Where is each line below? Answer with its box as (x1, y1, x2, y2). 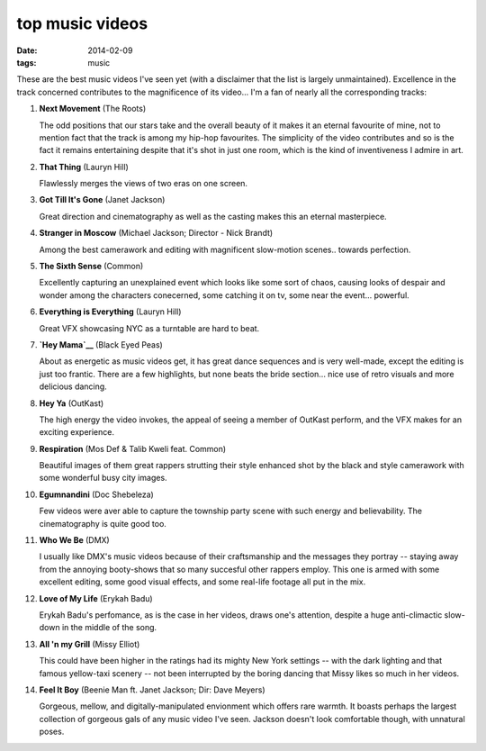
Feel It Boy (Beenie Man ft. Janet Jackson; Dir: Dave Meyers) (39, 684, 265, 695)
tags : (16, 57, 37, 68)
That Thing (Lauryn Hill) (39, 161, 130, 172)
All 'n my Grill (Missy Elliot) (39, 638, 140, 649)
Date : (16, 45, 38, 56)
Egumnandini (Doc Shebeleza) (39, 489, 155, 500)
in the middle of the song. (61, 622, 157, 633)
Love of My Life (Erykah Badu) (39, 593, 153, 603)
